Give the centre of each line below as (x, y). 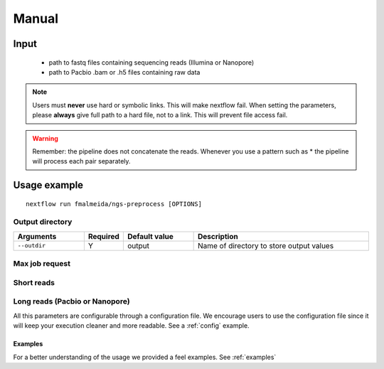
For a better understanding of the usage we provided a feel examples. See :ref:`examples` (145, 357)
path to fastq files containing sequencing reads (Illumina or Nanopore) (151, 62)
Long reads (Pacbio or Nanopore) (72, 301)
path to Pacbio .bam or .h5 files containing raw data (124, 72)
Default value (150, 236)
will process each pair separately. (81, 161)
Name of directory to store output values (266, 245)
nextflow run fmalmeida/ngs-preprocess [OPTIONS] (114, 204)
